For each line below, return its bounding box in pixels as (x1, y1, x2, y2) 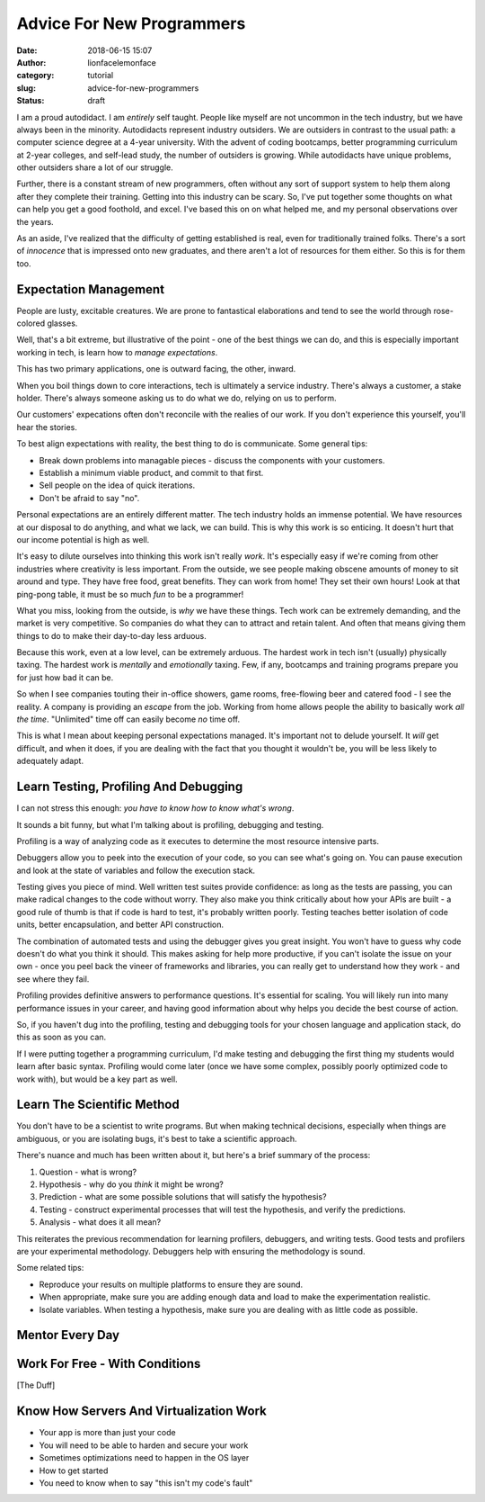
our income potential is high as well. (16, 534, 150, 544)
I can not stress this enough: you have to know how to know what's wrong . (16, 803, 295, 814)
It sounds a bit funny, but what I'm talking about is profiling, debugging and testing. (16, 819, 324, 830)
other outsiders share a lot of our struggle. (16, 162, 174, 173)
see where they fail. (16, 973, 90, 985)
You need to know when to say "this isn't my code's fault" (39, 1477, 253, 1489)
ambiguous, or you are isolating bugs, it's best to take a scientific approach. (16, 1133, 297, 1144)
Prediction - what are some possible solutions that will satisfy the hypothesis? (39, 1192, 327, 1202)
